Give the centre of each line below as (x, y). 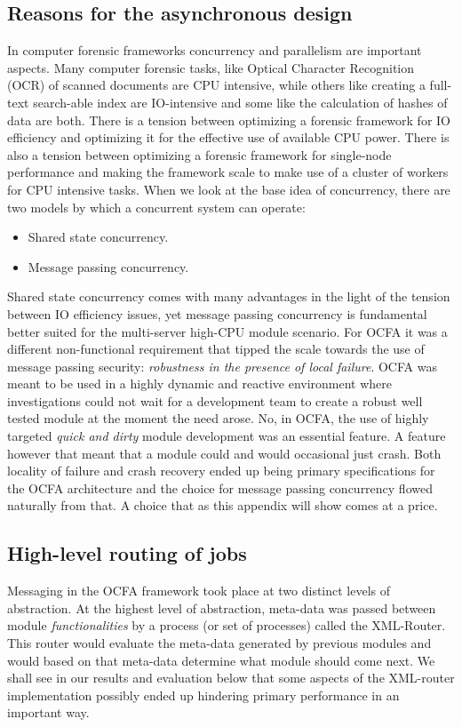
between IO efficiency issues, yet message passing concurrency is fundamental (217, 313)
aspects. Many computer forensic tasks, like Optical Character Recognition (211, 67)
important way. (48, 712)
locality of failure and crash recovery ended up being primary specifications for (221, 471)
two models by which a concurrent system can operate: (156, 207)
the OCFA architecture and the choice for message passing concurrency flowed (220, 487)
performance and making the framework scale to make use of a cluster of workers (228, 172)
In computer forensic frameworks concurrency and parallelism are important (215, 50)
